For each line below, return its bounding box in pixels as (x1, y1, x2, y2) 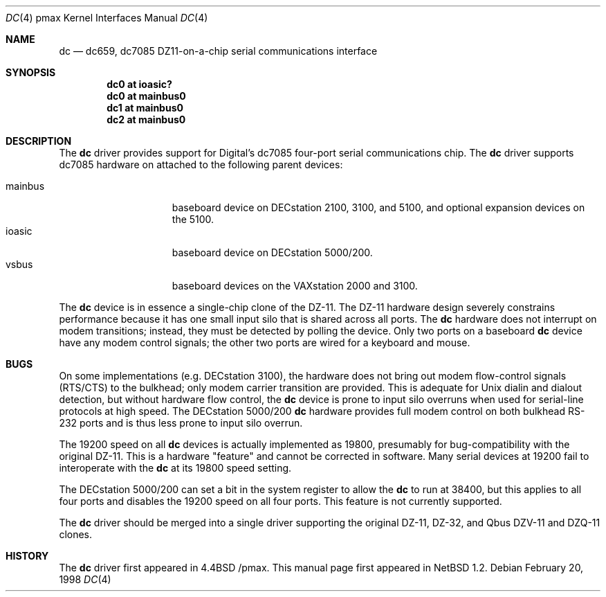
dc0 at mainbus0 (107, 90, 186, 102)
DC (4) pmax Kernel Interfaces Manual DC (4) (6, 12, 208, 24)
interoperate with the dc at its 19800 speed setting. (59, 462, 292, 474)
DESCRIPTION (6, 135, 72, 147)
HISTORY (6, 550, 49, 562)
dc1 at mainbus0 (107, 102, 183, 114)
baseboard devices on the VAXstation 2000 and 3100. (172, 280, 418, 292)
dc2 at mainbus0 (107, 114, 186, 125)
